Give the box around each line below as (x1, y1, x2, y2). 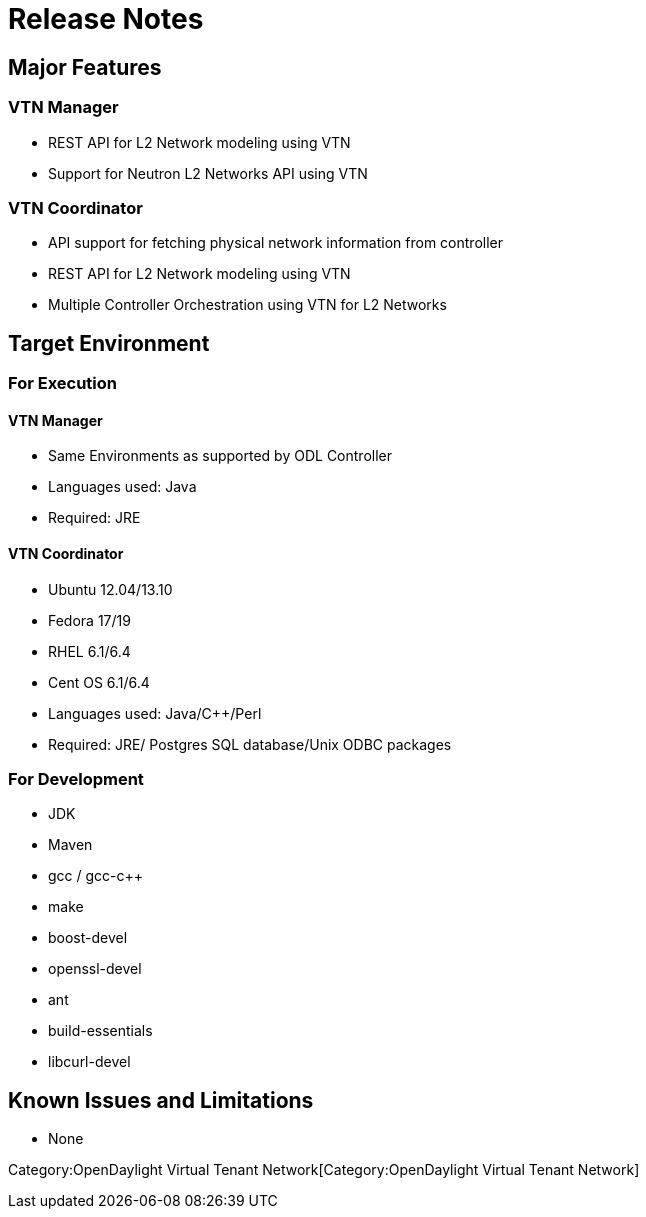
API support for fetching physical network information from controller (48, 234, 503, 252)
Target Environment (8, 330, 210, 356)
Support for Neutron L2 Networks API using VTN (48, 164, 368, 182)
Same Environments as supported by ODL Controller (48, 447, 393, 465)
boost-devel (48, 929, 128, 947)
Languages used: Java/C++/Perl (48, 704, 262, 722)
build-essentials (48, 1022, 153, 1040)
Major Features (8, 54, 162, 80)
